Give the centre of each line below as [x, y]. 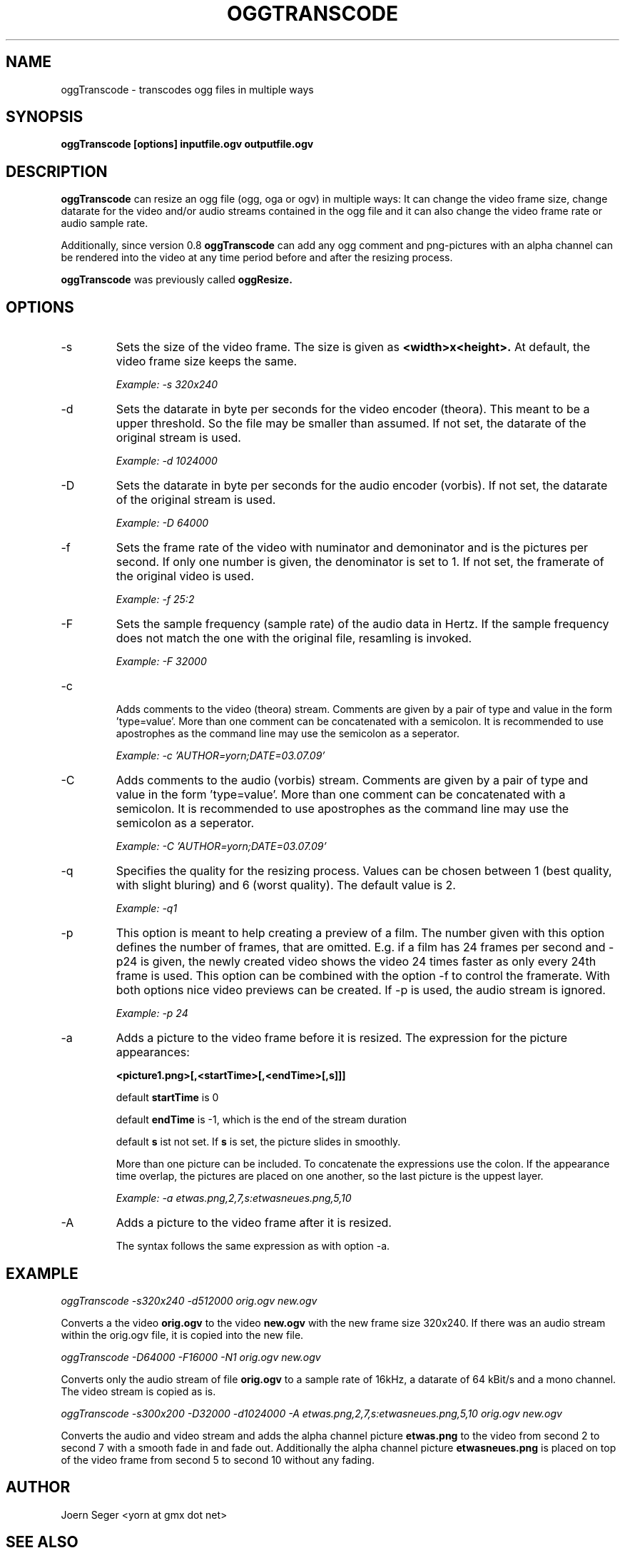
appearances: [153, 1052]
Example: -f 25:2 [155, 600]
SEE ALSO [42, 1542]
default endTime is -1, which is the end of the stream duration [261, 1120]
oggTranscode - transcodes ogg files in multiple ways [187, 89]
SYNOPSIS [45, 117]
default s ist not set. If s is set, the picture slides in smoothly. [258, 1142]
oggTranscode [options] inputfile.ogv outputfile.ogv [187, 144]
